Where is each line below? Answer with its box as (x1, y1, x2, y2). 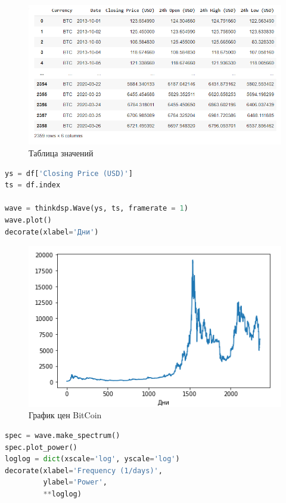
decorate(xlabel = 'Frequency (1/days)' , (5, 466, 163, 475)
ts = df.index (5, 181, 61, 190)
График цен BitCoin (29, 409, 102, 421)
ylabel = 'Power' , (43, 478, 107, 487)
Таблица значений (29, 147, 94, 159)
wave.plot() (5, 215, 52, 224)
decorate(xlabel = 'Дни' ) (5, 227, 99, 236)
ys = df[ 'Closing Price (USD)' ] (5, 169, 133, 178)
